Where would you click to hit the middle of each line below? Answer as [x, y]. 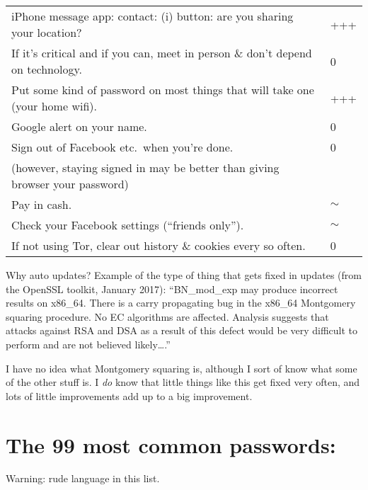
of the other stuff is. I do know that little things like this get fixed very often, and [183, 382]
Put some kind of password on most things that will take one [163, 90]
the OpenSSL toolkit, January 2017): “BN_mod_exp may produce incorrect [172, 289]
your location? [47, 32]
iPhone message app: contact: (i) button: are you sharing [153, 16]
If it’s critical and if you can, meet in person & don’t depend [162, 53]
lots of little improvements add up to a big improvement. [129, 395]
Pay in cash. [42, 204]
